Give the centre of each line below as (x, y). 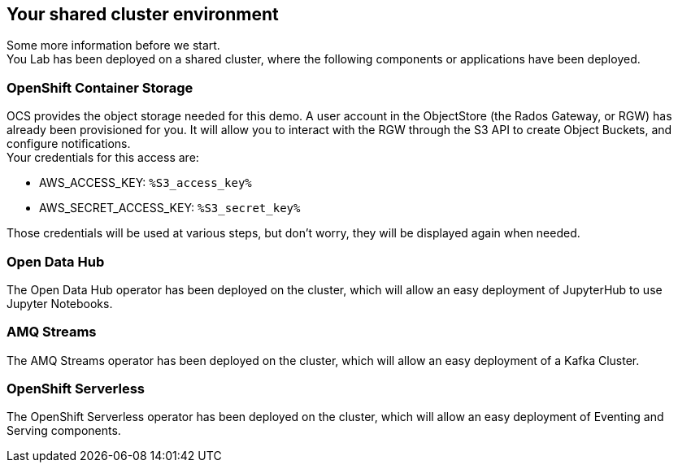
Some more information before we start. (113, 46)
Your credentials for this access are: (103, 158)
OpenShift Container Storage (100, 87)
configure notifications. (69, 144)
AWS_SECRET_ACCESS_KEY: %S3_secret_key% (170, 208)
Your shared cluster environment (143, 14)
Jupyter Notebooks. (60, 303)
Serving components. (64, 431)
